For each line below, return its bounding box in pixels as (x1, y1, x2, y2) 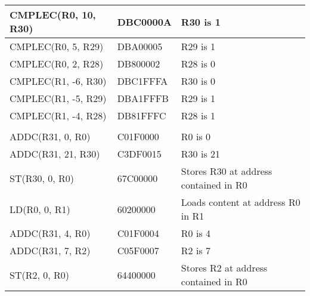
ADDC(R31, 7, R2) (10, 243, 91, 257)
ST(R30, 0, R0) (10, 171, 75, 185)
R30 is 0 (181, 74, 216, 88)
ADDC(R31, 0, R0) (10, 129, 91, 143)
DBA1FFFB (117, 91, 169, 105)
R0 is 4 (181, 226, 211, 240)
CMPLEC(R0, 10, (10, 8, 96, 21)
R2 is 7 (181, 243, 211, 257)
